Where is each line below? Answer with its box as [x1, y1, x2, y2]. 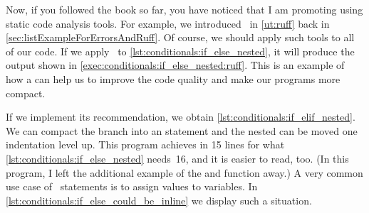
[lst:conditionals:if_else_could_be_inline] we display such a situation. [6, 192, 312, 207]
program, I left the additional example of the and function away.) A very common [6, 165, 363, 180]
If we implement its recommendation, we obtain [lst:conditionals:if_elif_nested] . [6, 109, 355, 124]
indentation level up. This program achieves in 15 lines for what [6, 137, 285, 152]
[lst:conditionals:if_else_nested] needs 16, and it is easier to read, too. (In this [6, 151, 349, 165]
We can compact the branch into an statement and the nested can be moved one [6, 123, 358, 138]
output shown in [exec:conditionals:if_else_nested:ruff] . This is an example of [6, 58, 345, 72]
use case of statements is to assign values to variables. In [6, 179, 258, 194]
